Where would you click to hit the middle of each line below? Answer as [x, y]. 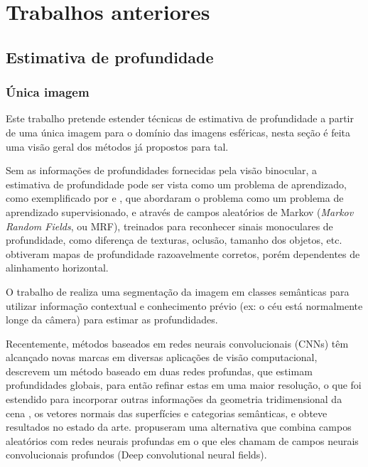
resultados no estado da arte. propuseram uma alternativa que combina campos [179, 427]
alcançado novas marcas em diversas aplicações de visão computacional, [162, 357]
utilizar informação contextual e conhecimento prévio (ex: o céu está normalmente [184, 305]
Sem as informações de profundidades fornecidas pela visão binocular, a [162, 170]
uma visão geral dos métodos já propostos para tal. [117, 146]
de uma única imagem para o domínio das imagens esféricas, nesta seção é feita [178, 132]
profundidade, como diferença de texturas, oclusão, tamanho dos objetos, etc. [174, 240]
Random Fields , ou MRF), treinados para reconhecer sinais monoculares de [169, 226]
